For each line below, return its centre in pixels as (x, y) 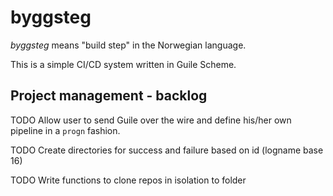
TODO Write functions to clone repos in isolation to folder (128, 180)
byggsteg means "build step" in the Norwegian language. (128, 45)
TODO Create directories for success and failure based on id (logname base (167, 150)
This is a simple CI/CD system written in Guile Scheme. (123, 64)
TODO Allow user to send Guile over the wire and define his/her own (151, 120)
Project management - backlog (109, 96)
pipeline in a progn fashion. (65, 130)
